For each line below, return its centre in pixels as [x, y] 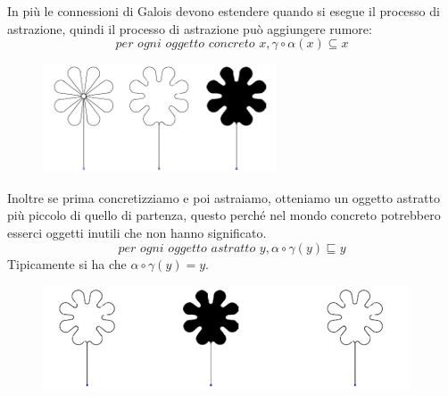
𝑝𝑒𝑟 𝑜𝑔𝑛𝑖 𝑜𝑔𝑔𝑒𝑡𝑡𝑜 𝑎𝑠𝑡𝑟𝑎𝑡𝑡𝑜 [187, 248]
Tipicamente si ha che [67, 263]
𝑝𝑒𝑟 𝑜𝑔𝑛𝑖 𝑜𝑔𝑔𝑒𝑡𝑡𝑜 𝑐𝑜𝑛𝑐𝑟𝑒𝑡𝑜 [185, 44]
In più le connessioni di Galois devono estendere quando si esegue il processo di [224, 11]
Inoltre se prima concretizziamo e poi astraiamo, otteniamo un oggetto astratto [224, 197]
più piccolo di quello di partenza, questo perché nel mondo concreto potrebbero [224, 215]
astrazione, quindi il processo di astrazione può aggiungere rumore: [190, 28]
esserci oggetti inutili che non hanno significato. [137, 232]
